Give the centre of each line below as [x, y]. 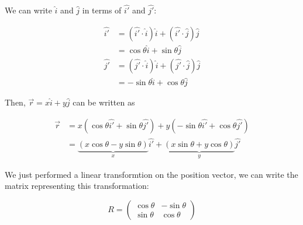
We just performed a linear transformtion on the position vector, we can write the [151, 174]
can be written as [104, 102]
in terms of [102, 10]
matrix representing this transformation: [77, 186]
